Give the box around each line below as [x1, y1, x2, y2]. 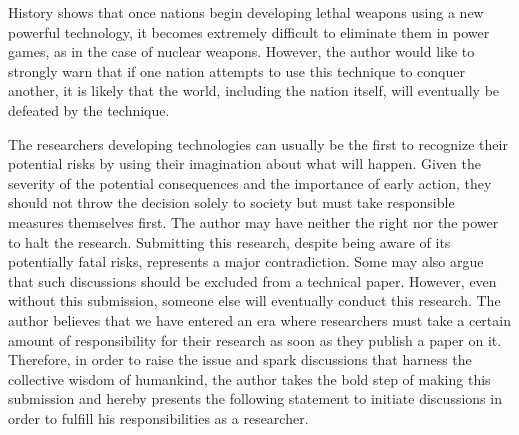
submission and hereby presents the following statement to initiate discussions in [8, 388, 502, 409]
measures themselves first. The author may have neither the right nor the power [8, 211, 499, 232]
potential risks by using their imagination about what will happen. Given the [8, 153, 481, 174]
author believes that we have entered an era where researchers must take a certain [8, 309, 511, 330]
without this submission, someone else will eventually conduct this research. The [8, 290, 501, 311]
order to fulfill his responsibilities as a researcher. [8, 407, 309, 428]
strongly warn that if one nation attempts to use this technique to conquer [8, 60, 465, 81]
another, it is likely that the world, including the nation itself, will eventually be [8, 80, 500, 101]
